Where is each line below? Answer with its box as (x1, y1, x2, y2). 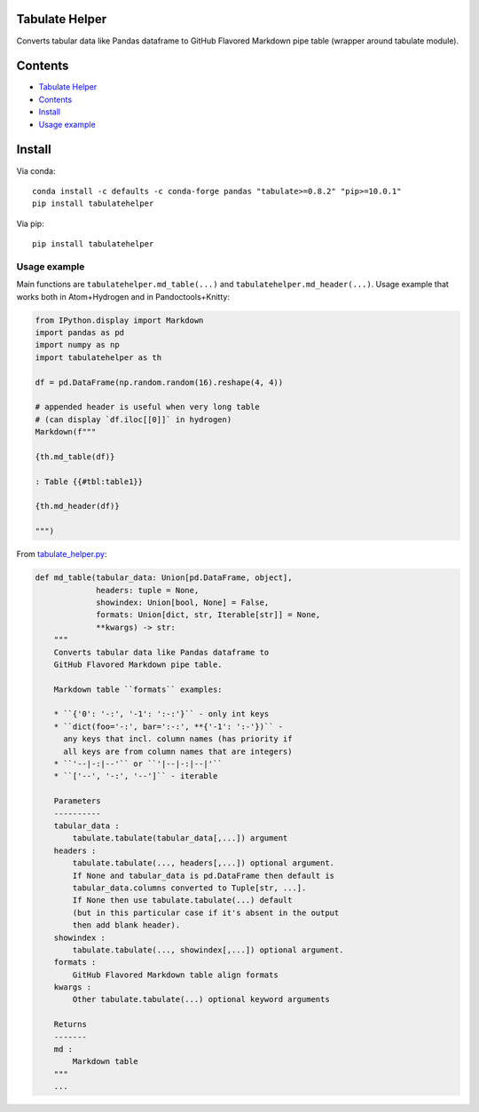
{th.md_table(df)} (35, 451, 115, 461)
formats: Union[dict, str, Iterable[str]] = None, (96, 610, 321, 620)
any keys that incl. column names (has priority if (63, 734, 293, 744)
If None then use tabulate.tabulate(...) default (72, 896, 293, 905)
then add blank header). (72, 920, 181, 930)
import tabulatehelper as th (35, 352, 162, 363)
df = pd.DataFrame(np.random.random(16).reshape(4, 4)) (35, 377, 284, 388)
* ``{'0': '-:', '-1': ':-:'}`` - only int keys (53, 709, 270, 719)
